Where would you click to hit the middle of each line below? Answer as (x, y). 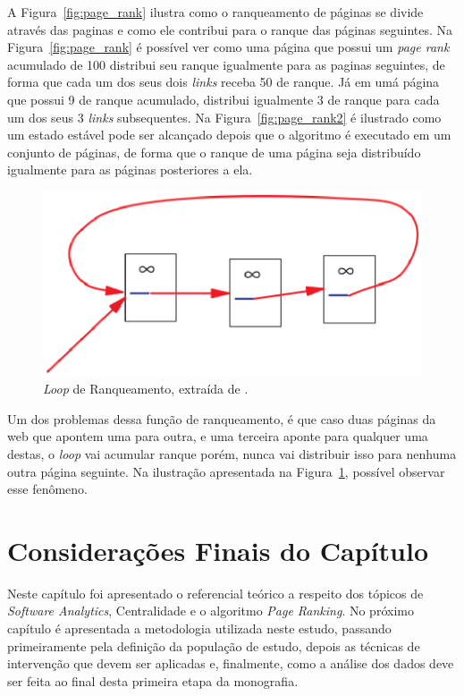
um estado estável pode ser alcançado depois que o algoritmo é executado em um (229, 135)
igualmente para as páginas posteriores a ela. (130, 170)
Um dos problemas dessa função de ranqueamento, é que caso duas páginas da (222, 418)
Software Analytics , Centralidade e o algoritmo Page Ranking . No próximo (211, 611)
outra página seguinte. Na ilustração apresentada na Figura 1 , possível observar (226, 471)
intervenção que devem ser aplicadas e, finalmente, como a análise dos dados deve (231, 663)
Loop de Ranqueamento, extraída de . (146, 389)
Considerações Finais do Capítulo (218, 550)
